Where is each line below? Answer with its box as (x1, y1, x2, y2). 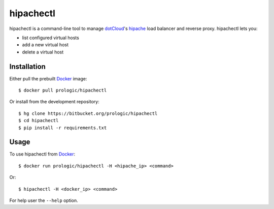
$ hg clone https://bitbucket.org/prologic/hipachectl (18, 110, 158, 116)
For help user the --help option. (9, 197, 78, 203)
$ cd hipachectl (18, 117, 59, 124)
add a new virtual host (22, 42, 68, 48)
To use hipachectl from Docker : (9, 151, 76, 157)
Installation (9, 62, 46, 71)
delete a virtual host (22, 49, 64, 55)
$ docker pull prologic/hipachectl (18, 87, 107, 94)
